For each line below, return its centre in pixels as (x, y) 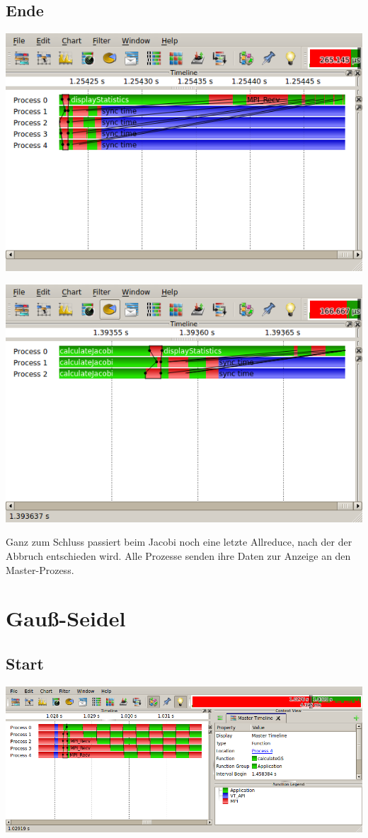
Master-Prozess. (40, 569)
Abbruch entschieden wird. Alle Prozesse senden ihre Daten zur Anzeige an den (178, 555)
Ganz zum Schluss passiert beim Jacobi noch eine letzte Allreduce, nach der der (179, 542)
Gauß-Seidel (66, 618)
